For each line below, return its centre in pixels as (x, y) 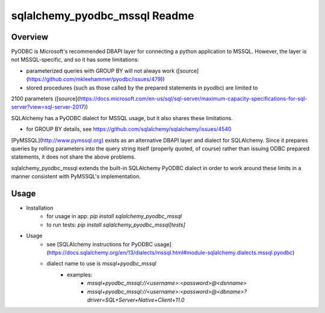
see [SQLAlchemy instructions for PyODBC (100, 244)
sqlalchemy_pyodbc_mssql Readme (103, 16)
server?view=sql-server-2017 (48, 107)
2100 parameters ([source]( (45, 99)
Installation (40, 208)
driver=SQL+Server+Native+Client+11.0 (136, 300)
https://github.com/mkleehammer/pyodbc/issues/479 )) (96, 79)
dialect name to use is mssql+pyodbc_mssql (101, 264)
